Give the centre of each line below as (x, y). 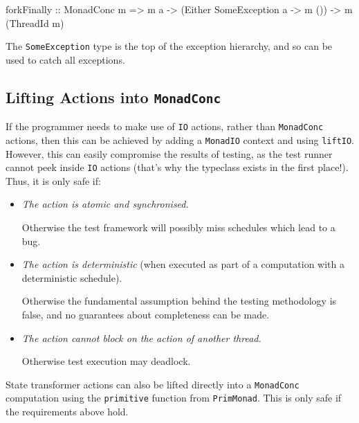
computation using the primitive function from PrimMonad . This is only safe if (174, 398)
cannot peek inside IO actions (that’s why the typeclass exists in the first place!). (177, 167)
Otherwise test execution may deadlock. (106, 361)
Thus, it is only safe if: (53, 180)
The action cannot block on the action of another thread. (141, 337)
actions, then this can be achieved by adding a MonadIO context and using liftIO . (180, 139)
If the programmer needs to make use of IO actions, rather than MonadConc (165, 126)
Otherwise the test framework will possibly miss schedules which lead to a (178, 227)
